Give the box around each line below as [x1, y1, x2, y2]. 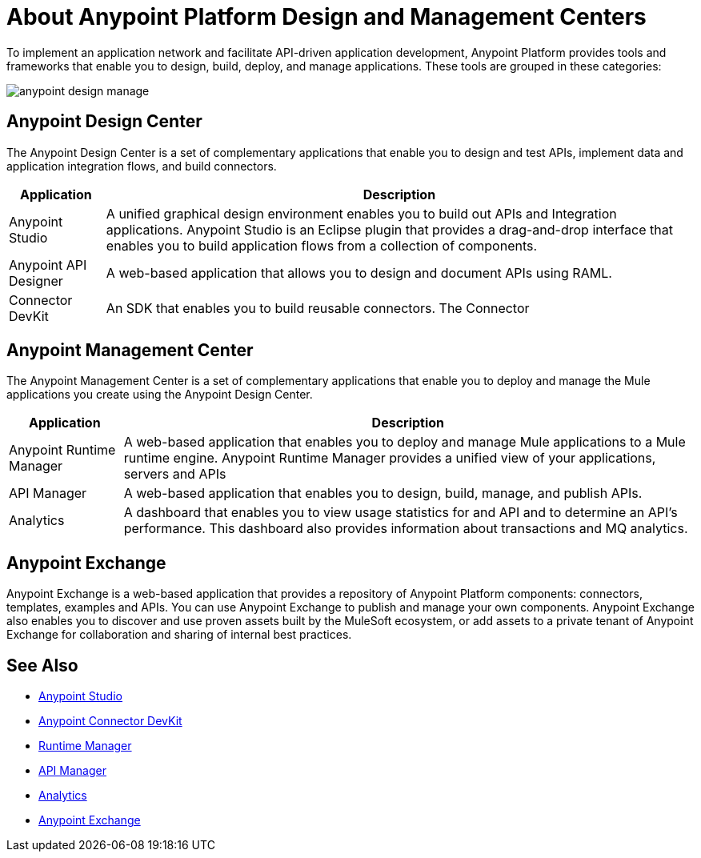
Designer [9, 272, 63, 289]
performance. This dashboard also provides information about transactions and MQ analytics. [123, 520, 688, 537]
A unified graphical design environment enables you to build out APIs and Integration [106, 205, 617, 222]
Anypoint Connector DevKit [38, 714, 182, 728]
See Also [6, 655, 78, 676]
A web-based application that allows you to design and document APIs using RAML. [106, 264, 612, 281]
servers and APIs [123, 466, 226, 483]
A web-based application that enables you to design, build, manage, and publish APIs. [123, 485, 643, 502]
